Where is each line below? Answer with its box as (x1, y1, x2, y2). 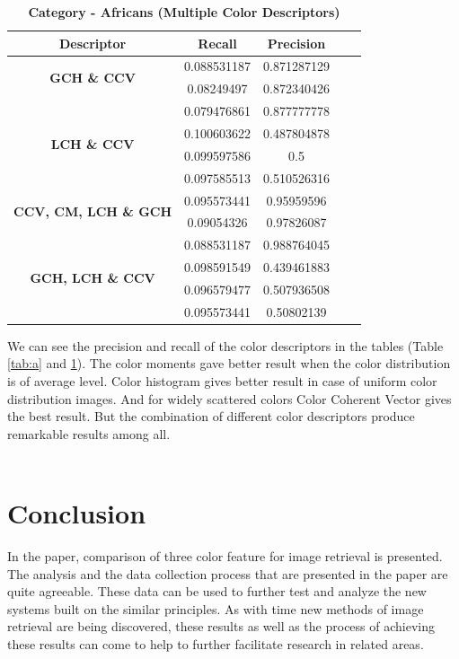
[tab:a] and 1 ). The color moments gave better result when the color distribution (7, 354, 451, 373)
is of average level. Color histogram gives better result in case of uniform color (7, 372, 437, 390)
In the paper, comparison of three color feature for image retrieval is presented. (7, 547, 443, 566)
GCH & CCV (49, 67, 136, 86)
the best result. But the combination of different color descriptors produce (7, 407, 415, 426)
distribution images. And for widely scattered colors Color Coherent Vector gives (7, 389, 452, 408)
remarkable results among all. (7, 424, 171, 443)
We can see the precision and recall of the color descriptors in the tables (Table (7, 336, 444, 355)
